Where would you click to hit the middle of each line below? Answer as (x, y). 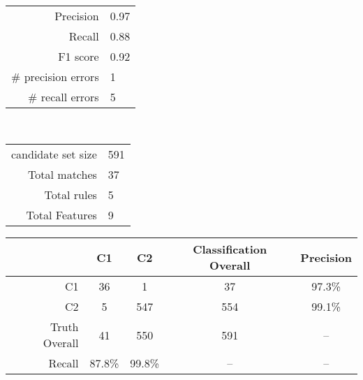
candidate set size (54, 154)
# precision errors (55, 76)
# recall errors (64, 96)
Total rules (71, 195)
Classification (230, 249)
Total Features (61, 215)
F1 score (79, 56)
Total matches (62, 175)
